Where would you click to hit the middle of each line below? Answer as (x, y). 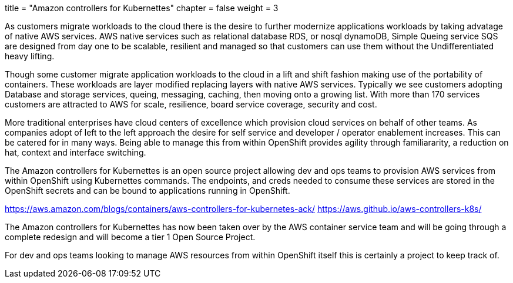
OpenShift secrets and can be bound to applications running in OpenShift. (147, 191)
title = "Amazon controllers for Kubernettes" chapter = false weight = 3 (142, 8)
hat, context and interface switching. (76, 152)
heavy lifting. (30, 56)
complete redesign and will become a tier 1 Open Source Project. (130, 237)
